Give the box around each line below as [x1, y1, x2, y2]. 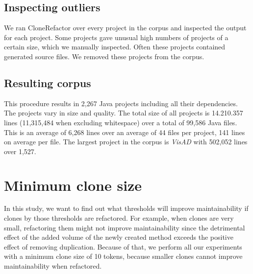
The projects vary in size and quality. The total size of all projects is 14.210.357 [4, 108, 243, 118]
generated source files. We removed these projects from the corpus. [4, 51, 204, 61]
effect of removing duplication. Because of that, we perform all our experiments [4, 241, 242, 251]
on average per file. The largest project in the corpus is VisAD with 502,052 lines [4, 137, 248, 147]
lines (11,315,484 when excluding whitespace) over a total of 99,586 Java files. [4, 117, 237, 127]
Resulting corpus [4, 75, 91, 90]
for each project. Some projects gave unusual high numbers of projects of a [4, 32, 228, 42]
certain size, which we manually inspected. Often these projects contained [4, 42, 226, 52]
